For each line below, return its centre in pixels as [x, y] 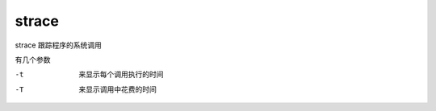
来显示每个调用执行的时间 [121, 74]
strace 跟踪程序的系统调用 [59, 45]
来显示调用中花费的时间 [117, 89]
